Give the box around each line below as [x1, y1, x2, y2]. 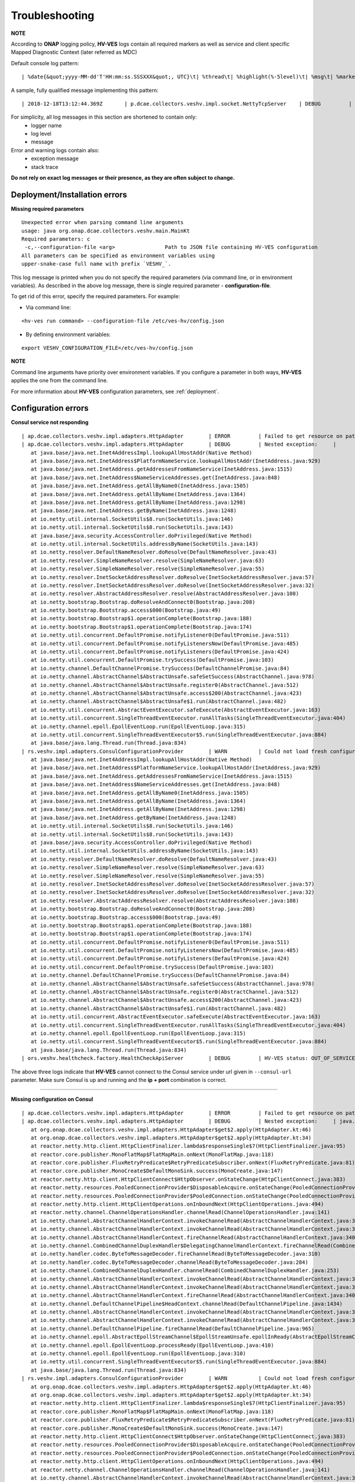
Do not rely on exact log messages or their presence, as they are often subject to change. [11, 174, 235, 181]
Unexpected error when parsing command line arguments [21, 219, 184, 226]
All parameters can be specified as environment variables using [21, 252, 215, 259]
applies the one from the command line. [11, 377, 108, 384]
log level [31, 130, 51, 138]
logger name [31, 122, 62, 129]
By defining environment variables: [25, 331, 111, 338]
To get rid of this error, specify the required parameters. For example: [11, 293, 180, 300]
